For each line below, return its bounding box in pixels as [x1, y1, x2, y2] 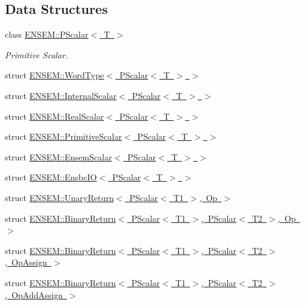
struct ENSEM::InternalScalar [5, 89, 117, 101]
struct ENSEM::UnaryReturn [5, 191, 114, 204]
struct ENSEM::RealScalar [5, 109, 104, 122]
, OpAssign [5, 256, 47, 269]
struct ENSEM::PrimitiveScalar [5, 130, 122, 143]
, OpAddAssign [5, 288, 63, 301]
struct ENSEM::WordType [5, 69, 104, 81]
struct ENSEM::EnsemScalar [5, 150, 112, 163]
